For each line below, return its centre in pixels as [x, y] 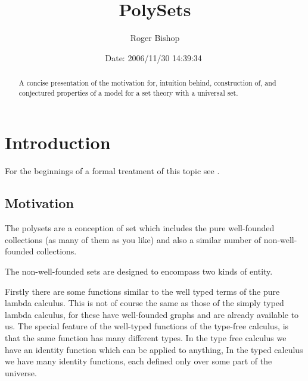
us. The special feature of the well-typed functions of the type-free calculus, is [147, 326]
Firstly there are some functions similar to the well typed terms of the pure [142, 291]
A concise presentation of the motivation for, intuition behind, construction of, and [147, 83]
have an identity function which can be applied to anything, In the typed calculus [154, 349]
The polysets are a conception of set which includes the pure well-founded [140, 228]
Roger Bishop [155, 38]
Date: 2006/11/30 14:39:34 [153, 57]
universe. [21, 372]
